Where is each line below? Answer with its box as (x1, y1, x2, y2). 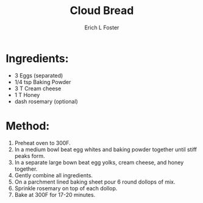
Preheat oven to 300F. (14, 139, 71, 146)
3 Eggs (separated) (14, 71, 63, 79)
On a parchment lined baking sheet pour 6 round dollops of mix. (14, 178, 176, 185)
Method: (5, 119, 50, 133)
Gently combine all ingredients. (14, 171, 93, 179)
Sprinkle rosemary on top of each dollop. (14, 184, 118, 192)
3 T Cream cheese (14, 85, 62, 92)
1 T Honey (14, 91, 40, 98)
